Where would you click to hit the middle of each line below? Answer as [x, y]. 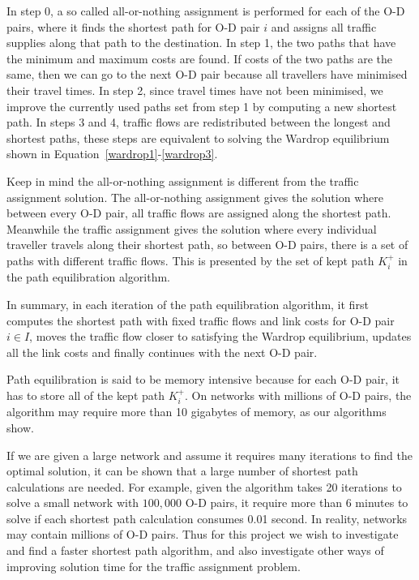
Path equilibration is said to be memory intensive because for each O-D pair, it [203, 379]
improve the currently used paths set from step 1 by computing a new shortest [202, 106]
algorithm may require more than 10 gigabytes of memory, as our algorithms [197, 412]
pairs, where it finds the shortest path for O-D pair [133, 26]
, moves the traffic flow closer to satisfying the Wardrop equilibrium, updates [220, 336]
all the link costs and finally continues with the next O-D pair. [162, 352]
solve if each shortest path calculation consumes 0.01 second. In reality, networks [207, 518]
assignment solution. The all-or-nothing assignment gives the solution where [195, 197]
